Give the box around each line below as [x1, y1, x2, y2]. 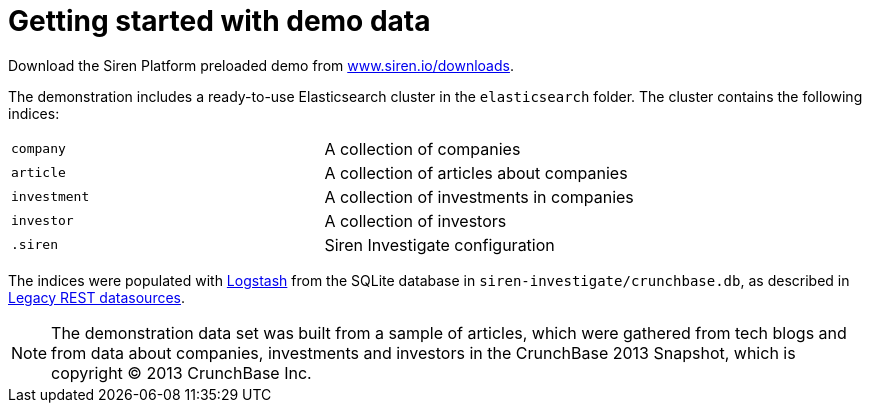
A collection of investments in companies [324, 186, 634, 207]
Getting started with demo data [8, 4, 431, 38]
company [11, 141, 66, 157]
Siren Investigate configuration [324, 234, 555, 255]
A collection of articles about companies [324, 162, 628, 183]
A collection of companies [324, 138, 521, 159]
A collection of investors [324, 210, 507, 231]
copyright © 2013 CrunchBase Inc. [51, 362, 312, 383]
